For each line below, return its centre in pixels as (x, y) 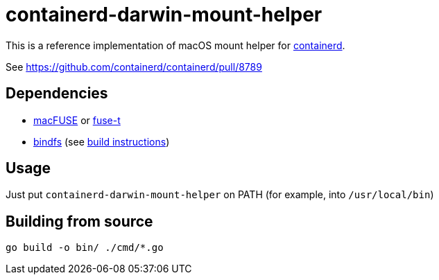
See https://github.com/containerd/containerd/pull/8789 (134, 67)
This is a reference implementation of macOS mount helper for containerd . (175, 45)
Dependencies (57, 94)
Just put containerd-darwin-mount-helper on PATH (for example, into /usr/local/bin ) (220, 195)
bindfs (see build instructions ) (102, 141)
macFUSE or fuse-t (77, 120)
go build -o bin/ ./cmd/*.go (85, 248)
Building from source (79, 221)
